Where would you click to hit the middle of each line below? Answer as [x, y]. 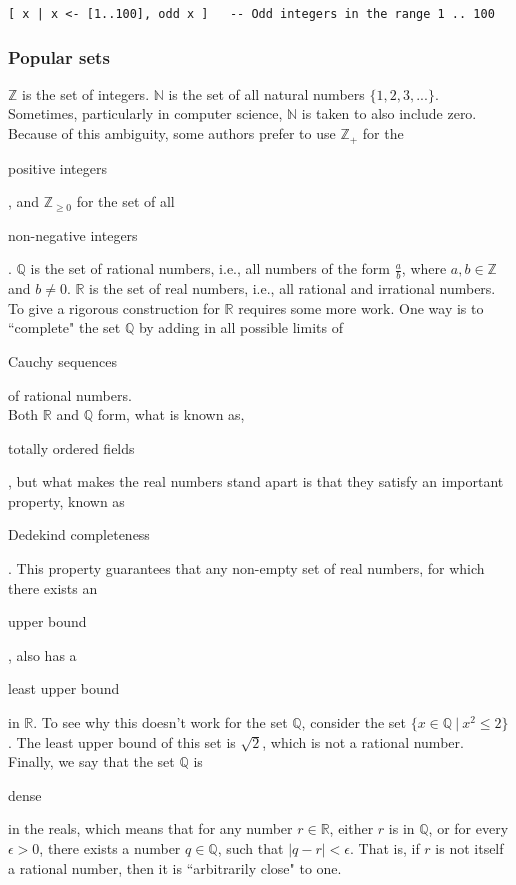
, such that [250, 848]
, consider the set [354, 722]
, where [424, 268]
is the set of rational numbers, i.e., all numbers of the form [210, 268]
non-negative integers [73, 234]
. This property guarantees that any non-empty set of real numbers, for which [246, 568]
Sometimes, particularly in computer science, [145, 113]
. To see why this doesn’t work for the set [160, 722]
